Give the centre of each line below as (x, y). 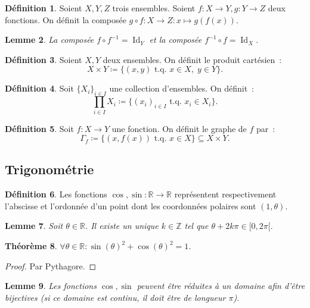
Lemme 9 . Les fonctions (51, 286)
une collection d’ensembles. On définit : (182, 88)
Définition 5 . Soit (39, 128)
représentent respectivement (225, 194)
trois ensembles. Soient (154, 8)
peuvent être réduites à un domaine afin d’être (221, 286)
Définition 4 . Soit (39, 88)
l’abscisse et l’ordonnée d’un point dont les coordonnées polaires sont (131, 205)
